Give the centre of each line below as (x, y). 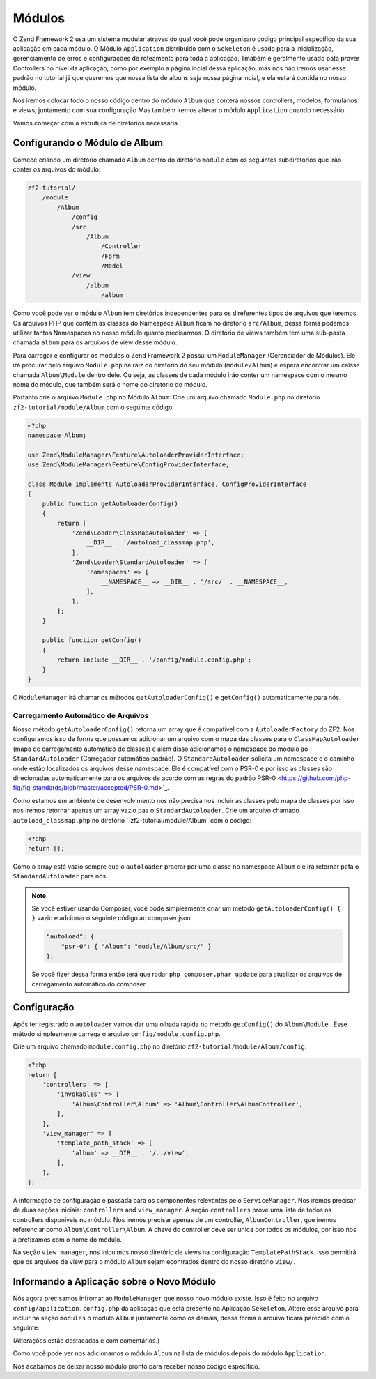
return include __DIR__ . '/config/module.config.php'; (154, 660)
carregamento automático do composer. (89, 984)
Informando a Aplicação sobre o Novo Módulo (114, 1282)
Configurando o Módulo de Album (88, 143)
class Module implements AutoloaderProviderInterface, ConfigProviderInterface (167, 484)
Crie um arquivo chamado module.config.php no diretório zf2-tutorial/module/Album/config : (160, 1046)
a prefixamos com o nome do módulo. (67, 1239)
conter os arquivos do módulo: (57, 169)
